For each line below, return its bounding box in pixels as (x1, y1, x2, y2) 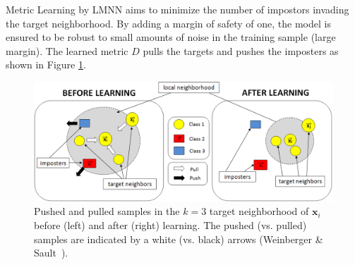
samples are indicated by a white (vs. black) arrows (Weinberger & (34, 231, 323, 246)
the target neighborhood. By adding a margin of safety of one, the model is (6, 16, 331, 30)
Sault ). (34, 245, 68, 260)
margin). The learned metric (6, 43, 128, 58)
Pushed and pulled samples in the (34, 204, 180, 218)
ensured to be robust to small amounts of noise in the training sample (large (6, 30, 336, 44)
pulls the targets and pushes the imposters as (143, 43, 339, 58)
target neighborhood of (209, 204, 309, 218)
